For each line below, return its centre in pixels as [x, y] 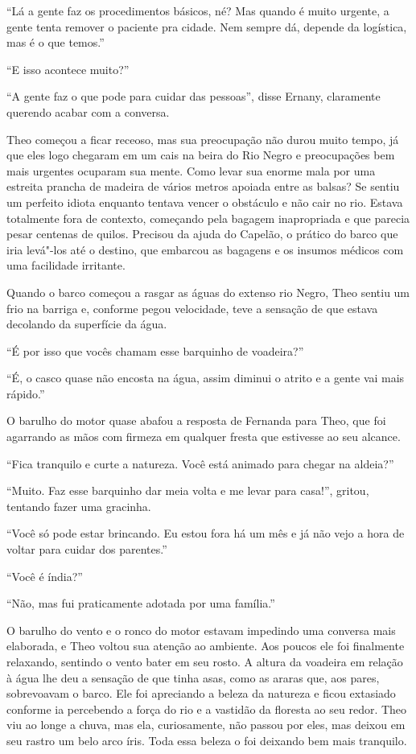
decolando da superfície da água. [87, 324]
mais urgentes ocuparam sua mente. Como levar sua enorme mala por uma [191, 170]
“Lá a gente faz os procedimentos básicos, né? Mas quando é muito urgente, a [198, 10]
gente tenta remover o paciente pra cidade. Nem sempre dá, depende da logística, [207, 26]
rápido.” [26, 393]
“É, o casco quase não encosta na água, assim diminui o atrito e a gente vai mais [206, 378]
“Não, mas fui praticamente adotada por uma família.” [141, 603]
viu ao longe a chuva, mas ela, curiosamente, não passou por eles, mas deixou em [206, 725]
